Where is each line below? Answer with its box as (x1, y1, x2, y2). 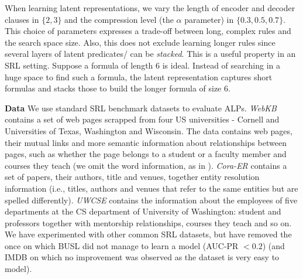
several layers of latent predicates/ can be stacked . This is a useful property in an (5, 47, 296, 60)
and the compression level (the (64, 13, 174, 25)
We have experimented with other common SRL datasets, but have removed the (5, 228, 292, 240)
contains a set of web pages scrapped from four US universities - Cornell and (5, 113, 280, 125)
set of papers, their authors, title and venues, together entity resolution (5, 171, 260, 183)
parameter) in (184, 13, 234, 25)
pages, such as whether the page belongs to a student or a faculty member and (5, 148, 287, 160)
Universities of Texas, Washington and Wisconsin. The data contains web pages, (5, 124, 292, 137)
